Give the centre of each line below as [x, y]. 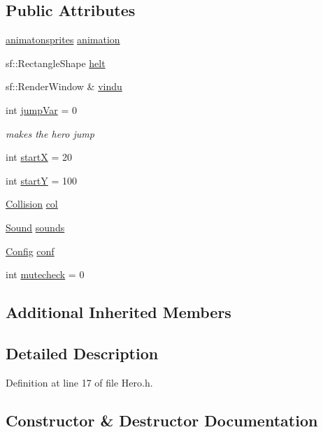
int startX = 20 [39, 157]
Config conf [30, 251]
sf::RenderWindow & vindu [64, 86]
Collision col [32, 204]
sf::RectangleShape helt [56, 63]
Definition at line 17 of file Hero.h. [79, 382]
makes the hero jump [50, 133]
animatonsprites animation [63, 39]
